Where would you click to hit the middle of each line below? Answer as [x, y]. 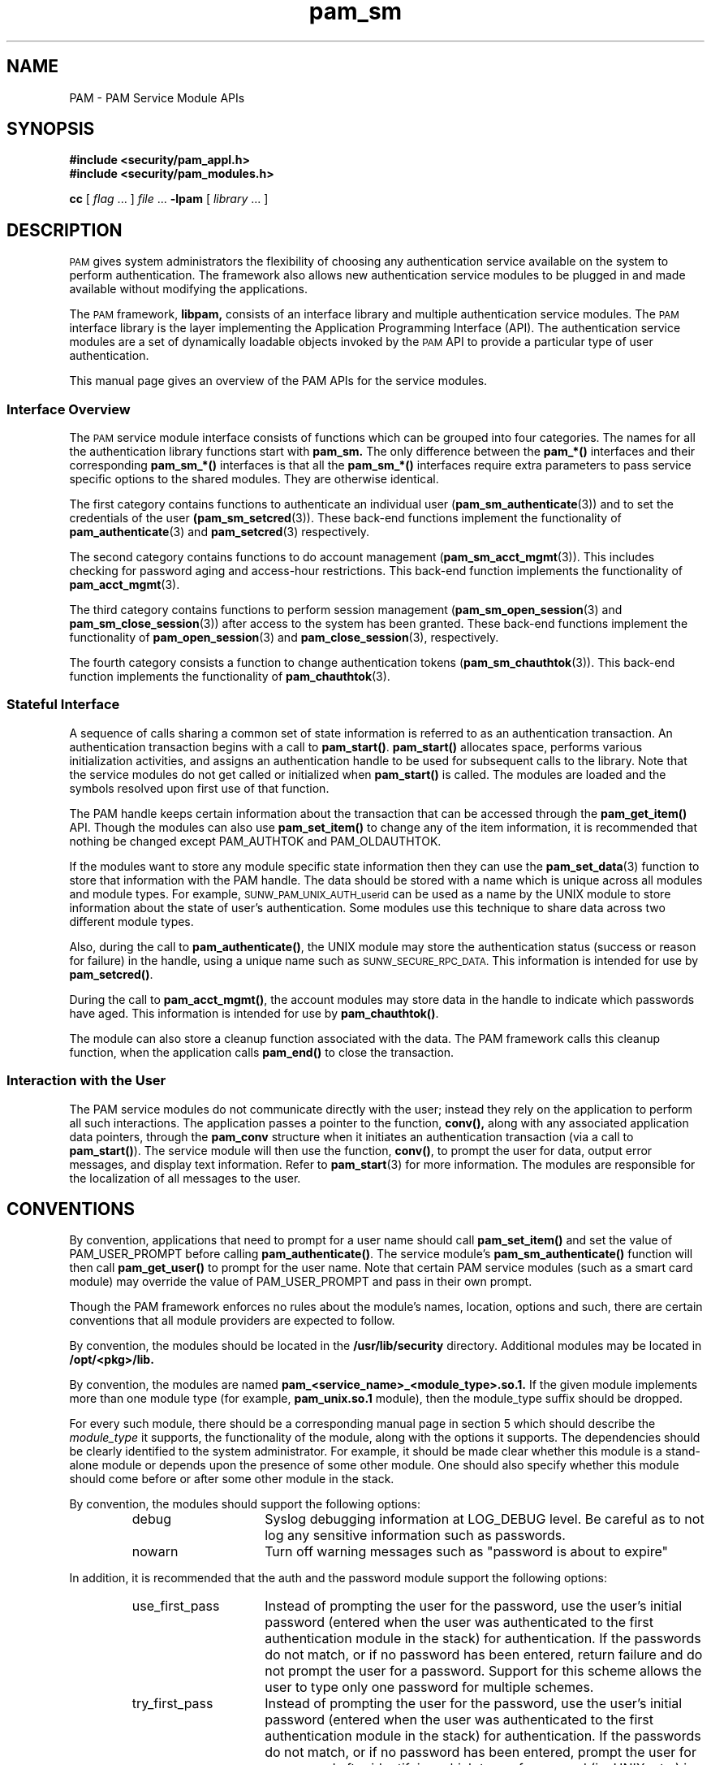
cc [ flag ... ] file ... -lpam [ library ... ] [169, 199]
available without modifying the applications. [188, 289]
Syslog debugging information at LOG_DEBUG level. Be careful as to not [485, 1519]
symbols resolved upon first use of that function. [199, 788]
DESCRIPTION [65, 230]
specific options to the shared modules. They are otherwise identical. [254, 479]
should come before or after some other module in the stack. [232, 1479]
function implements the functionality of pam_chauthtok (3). [230, 677]
